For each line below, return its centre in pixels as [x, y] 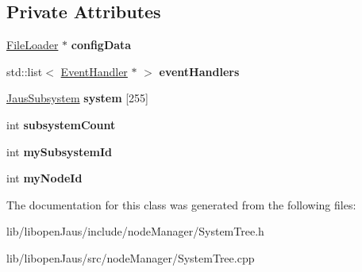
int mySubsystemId [60, 151]
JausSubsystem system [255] [77, 98]
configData [101, 45]
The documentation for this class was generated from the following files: [181, 204]
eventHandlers [199, 71]
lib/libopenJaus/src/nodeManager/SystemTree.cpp [131, 257]
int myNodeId [44, 178]
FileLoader [33, 45]
